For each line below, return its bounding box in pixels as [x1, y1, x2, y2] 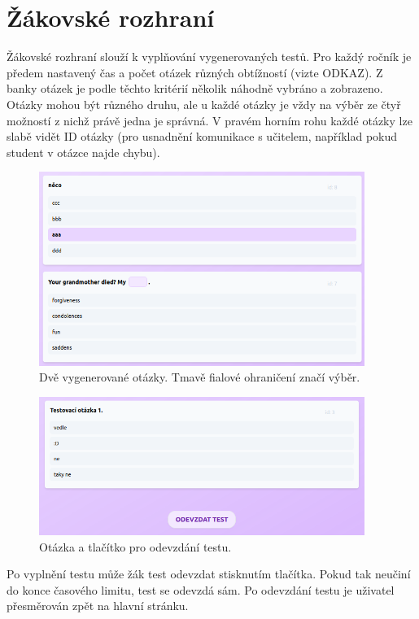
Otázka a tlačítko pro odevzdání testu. [39, 538, 232, 555]
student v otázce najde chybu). [7, 143, 160, 160]
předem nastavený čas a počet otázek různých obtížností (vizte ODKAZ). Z [7, 63, 383, 81]
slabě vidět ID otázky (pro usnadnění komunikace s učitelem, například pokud [7, 128, 398, 145]
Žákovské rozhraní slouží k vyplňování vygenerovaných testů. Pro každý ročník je [7, 48, 412, 65]
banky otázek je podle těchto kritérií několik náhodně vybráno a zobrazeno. [7, 80, 383, 97]
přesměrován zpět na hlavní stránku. [7, 597, 189, 614]
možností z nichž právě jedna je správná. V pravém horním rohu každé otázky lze [7, 111, 412, 129]
